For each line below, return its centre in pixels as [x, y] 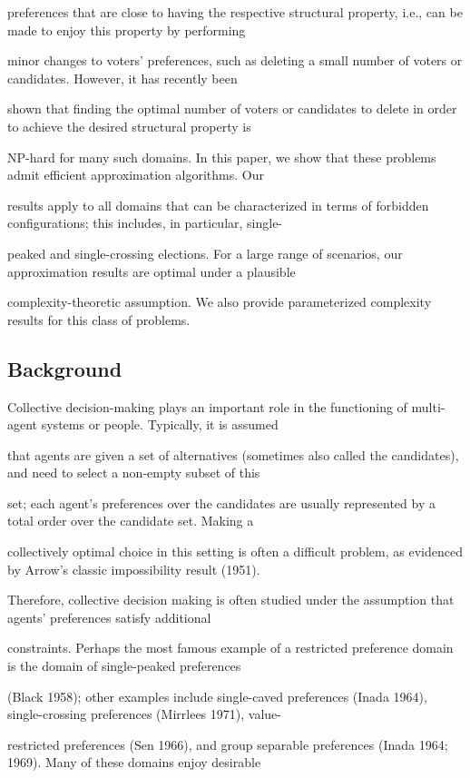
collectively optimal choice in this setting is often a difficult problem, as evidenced [235, 551]
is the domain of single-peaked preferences [124, 666]
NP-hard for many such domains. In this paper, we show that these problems [222, 157]
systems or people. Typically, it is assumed [160, 424]
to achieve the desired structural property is [129, 126]
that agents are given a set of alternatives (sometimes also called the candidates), [233, 454]
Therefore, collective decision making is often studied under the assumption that [231, 600]
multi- [428, 406]
